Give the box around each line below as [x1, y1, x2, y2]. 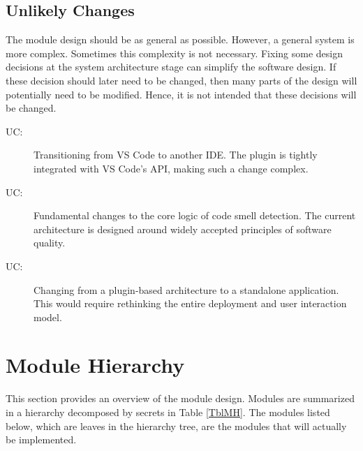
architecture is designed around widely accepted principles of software [34, 221, 332, 236]
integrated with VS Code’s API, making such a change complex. [34, 161, 309, 175]
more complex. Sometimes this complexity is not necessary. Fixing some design [6, 45, 343, 60]
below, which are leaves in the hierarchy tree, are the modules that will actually [6, 418, 347, 433]
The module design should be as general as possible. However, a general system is [6, 32, 355, 47]
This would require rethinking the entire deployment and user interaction [34, 296, 347, 311]
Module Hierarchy [6, 350, 185, 379]
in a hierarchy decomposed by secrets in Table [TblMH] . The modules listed [6, 405, 330, 420]
